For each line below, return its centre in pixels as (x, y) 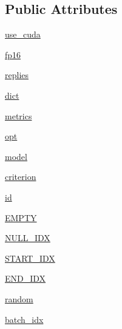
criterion (21, 177)
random (19, 298)
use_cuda (23, 34)
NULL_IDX (28, 238)
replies (17, 75)
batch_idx (24, 319)
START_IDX (30, 258)
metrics (19, 115)
